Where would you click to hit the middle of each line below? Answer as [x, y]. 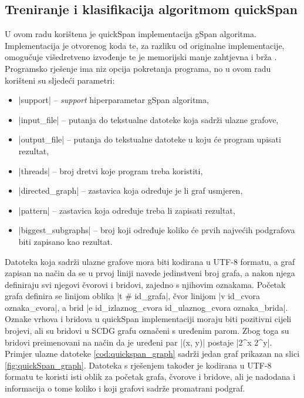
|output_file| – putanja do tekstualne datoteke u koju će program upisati [150, 139]
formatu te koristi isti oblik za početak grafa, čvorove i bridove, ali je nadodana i [150, 377]
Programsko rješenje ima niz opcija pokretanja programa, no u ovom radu [138, 68]
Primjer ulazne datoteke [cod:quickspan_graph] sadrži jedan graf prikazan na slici [152, 354]
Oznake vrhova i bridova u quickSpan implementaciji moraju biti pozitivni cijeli [148, 319]
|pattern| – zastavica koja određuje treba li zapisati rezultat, [127, 210]
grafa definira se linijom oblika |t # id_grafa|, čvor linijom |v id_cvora [133, 296]
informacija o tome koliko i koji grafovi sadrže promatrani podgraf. [125, 388]
